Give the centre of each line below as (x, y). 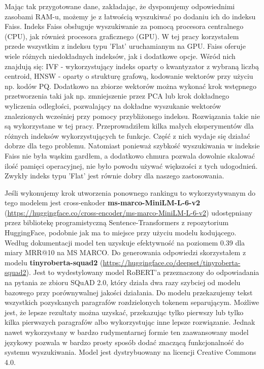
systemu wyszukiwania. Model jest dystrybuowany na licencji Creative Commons (130, 352)
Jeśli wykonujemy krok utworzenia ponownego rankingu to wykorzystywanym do (130, 192)
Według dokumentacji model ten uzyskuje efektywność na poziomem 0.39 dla (125, 242)
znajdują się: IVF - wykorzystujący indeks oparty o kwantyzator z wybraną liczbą (132, 66)
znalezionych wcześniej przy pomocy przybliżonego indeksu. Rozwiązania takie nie (132, 116)
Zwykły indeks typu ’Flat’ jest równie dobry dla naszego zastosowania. (114, 176)
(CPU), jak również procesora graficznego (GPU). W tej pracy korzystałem (122, 36)
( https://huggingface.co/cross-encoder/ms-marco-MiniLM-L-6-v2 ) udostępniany (129, 212)
